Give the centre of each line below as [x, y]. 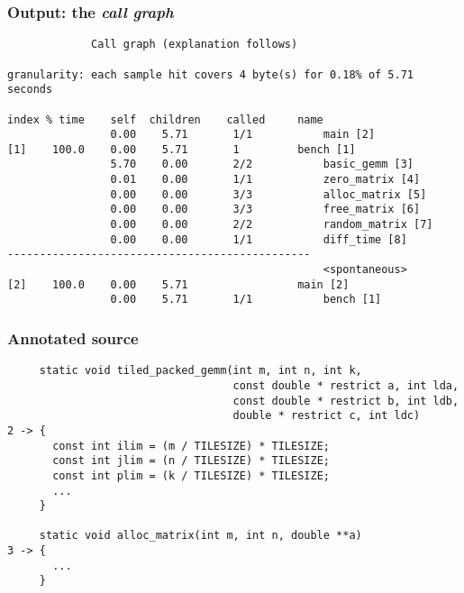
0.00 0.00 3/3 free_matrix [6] [265, 210]
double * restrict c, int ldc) [327, 416]
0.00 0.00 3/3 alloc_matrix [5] [268, 194]
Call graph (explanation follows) [195, 45]
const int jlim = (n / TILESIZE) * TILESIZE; [191, 461]
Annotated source [73, 338]
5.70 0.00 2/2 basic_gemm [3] [262, 164]
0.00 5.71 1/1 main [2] [243, 135]
